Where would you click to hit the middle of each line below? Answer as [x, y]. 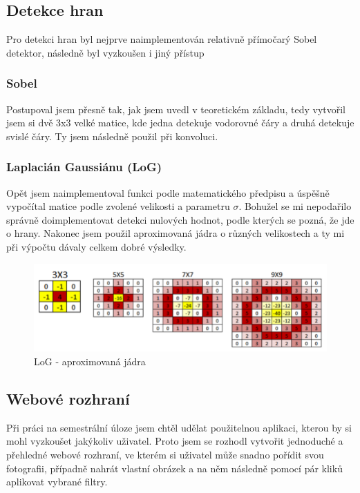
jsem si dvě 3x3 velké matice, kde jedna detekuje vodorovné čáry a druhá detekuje [180, 123]
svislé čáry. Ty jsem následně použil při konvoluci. [112, 136]
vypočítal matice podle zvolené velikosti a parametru [118, 206]
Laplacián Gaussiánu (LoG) [84, 167]
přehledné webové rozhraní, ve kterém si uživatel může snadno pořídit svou [165, 454]
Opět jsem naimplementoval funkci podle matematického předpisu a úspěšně [168, 192]
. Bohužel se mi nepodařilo [295, 206]
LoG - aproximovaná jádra [90, 361]
